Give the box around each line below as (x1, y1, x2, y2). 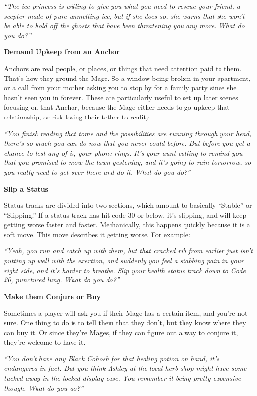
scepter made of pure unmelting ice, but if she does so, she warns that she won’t (4, 10, 245, 21)
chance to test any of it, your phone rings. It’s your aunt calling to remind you (4, 147, 243, 158)
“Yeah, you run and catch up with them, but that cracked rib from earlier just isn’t (4, 245, 253, 256)
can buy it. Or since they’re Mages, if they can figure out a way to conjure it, (4, 327, 238, 337)
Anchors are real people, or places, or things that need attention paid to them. (4, 63, 242, 73)
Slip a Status (4, 183, 48, 194)
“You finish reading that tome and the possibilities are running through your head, (4, 128, 252, 138)
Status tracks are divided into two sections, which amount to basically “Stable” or (4, 200, 252, 210)
